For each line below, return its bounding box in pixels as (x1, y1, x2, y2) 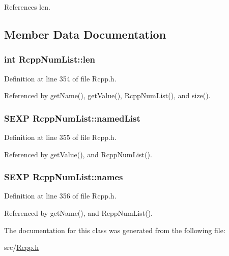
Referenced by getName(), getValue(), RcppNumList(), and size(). (4, 90, 211, 101)
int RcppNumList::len (4, 53, 95, 66)
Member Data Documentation (4, 26, 166, 42)
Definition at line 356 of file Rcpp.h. (4, 190, 117, 201)
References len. (4, 2, 50, 12)
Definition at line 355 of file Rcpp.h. (4, 132, 117, 142)
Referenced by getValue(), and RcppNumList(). (4, 149, 152, 159)
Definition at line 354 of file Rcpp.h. (4, 73, 117, 83)
